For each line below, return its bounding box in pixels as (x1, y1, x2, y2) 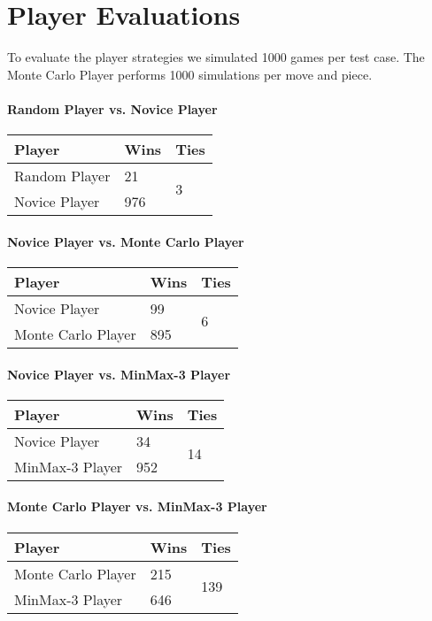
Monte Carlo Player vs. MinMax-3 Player (7, 497, 267, 516)
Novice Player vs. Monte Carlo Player (7, 232, 244, 250)
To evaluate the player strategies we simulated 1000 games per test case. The (7, 48, 425, 66)
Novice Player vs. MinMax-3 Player (7, 364, 231, 383)
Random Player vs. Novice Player (7, 99, 218, 118)
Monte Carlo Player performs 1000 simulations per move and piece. (7, 65, 373, 83)
